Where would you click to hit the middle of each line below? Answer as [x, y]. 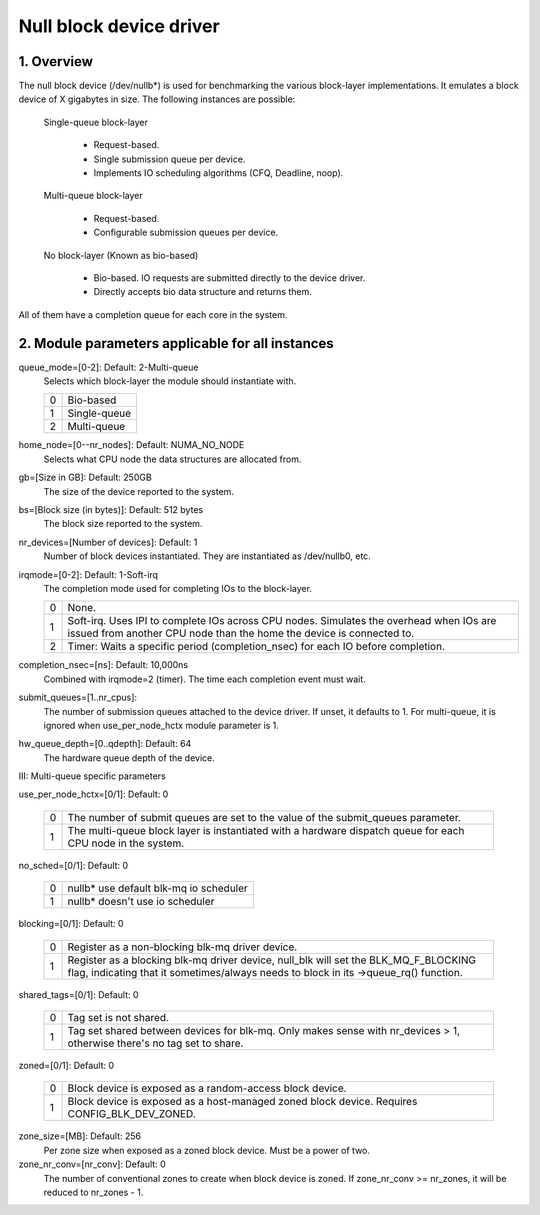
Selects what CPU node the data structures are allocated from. [172, 459]
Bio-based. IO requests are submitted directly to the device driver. [229, 277]
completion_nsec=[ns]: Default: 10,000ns [103, 665]
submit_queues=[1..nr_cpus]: [78, 697]
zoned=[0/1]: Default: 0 [66, 1066]
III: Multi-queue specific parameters [92, 776]
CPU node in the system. [126, 843]
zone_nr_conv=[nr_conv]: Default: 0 [92, 1164]
